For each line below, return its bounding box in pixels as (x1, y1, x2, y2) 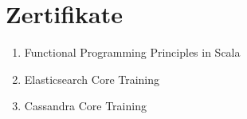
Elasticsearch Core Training (24, 70, 160, 87)
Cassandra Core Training (24, 97, 147, 114)
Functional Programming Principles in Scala (24, 44, 241, 61)
